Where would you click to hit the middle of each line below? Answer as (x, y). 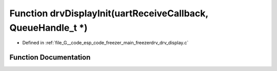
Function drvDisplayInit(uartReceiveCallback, (109, 13)
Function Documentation (50, 57)
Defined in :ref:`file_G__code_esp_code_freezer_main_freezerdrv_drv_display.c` (105, 43)
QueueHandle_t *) (48, 28)
